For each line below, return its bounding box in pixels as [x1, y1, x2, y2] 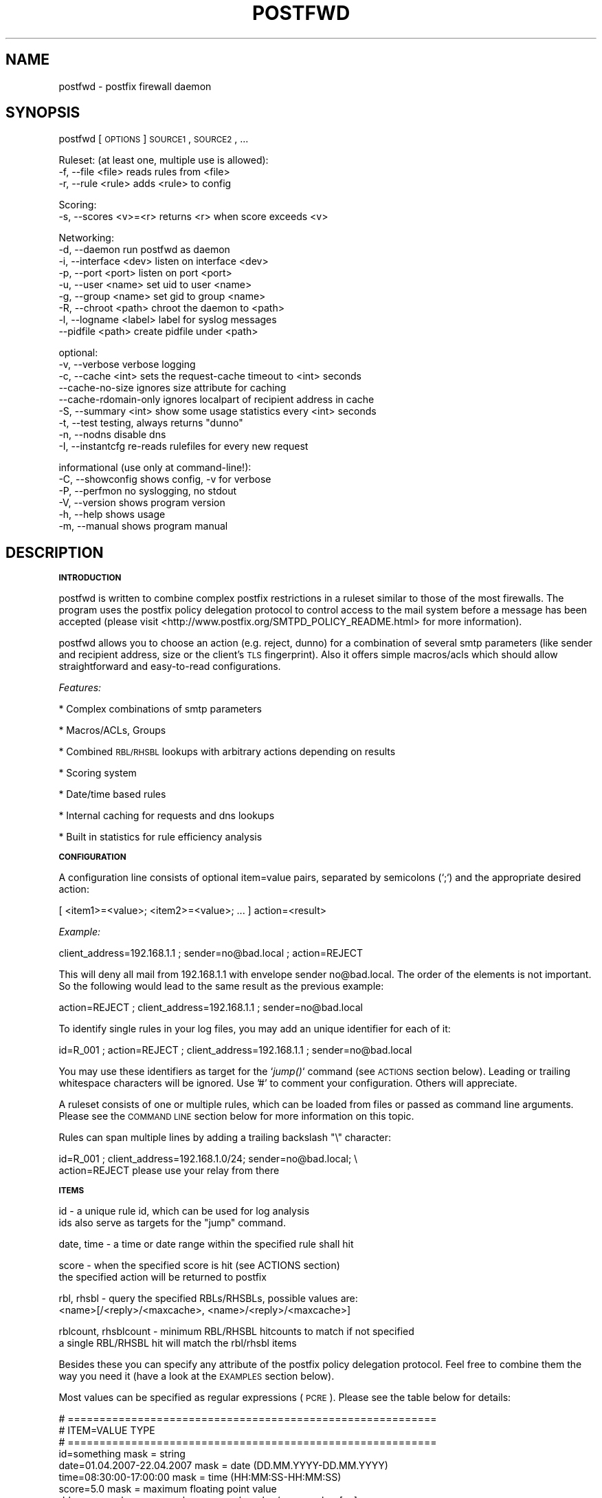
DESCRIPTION [5, 543, 104, 561]
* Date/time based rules [58, 788, 166, 801]
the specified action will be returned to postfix [58, 1271, 267, 1283]
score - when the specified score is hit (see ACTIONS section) [58, 1259, 340, 1272]
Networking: [58, 232, 114, 244]
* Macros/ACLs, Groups [58, 724, 166, 737]
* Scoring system [58, 767, 137, 779]
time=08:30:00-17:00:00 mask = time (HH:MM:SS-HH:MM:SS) [58, 1471, 342, 1484]
